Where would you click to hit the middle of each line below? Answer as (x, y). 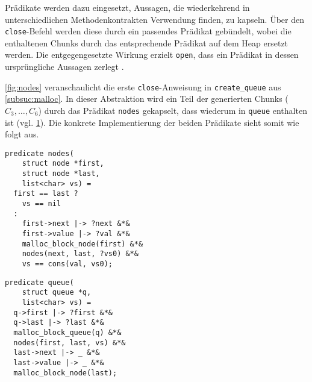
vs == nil (42, 204)
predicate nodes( (39, 153)
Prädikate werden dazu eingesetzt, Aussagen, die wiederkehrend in (127, 7)
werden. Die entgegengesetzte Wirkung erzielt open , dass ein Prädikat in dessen (152, 55)
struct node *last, (61, 174)
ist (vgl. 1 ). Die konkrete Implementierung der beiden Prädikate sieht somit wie (152, 122)
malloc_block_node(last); (65, 373)
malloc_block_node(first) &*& (83, 244)
